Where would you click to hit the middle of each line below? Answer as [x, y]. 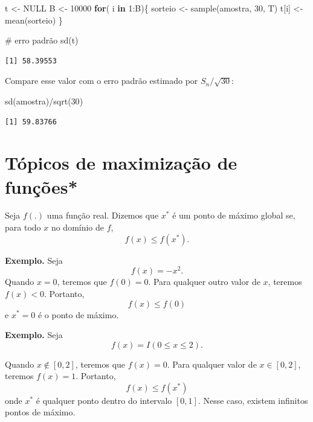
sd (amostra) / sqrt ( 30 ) [44, 101]
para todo [23, 227]
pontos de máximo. [40, 412]
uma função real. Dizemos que [103, 215]
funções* [41, 186]
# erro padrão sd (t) [42, 40]
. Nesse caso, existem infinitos [253, 400]
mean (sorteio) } [34, 20]
